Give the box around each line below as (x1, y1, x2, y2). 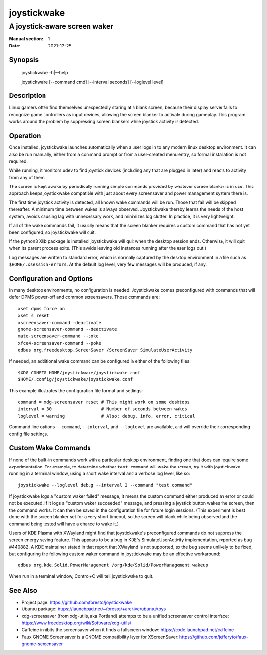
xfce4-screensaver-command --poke (18, 340, 101, 346)
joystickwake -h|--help (21, 70, 68, 76)
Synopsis (9, 55, 39, 64)
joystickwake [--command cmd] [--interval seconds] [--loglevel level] (21, 79, 164, 85)
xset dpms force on (18, 306, 65, 311)
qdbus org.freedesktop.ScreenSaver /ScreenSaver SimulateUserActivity (18, 347, 193, 353)
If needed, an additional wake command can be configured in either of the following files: (9, 358, 191, 364)
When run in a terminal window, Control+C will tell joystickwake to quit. (9, 573, 154, 579)
